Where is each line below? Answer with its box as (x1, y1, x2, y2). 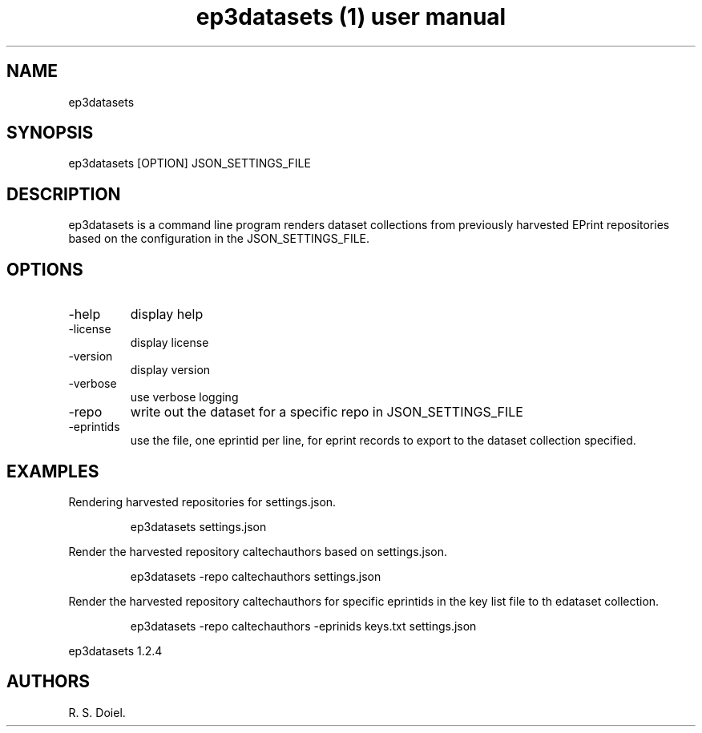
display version (130, 363, 211, 377)
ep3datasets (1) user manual (196, 3, 506, 30)
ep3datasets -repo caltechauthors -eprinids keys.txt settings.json (130, 618, 477, 633)
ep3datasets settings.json (130, 519, 267, 534)
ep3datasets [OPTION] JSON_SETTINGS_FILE (68, 156, 311, 171)
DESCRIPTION (6, 183, 121, 204)
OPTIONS (6, 259, 83, 280)
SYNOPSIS (6, 123, 94, 143)
